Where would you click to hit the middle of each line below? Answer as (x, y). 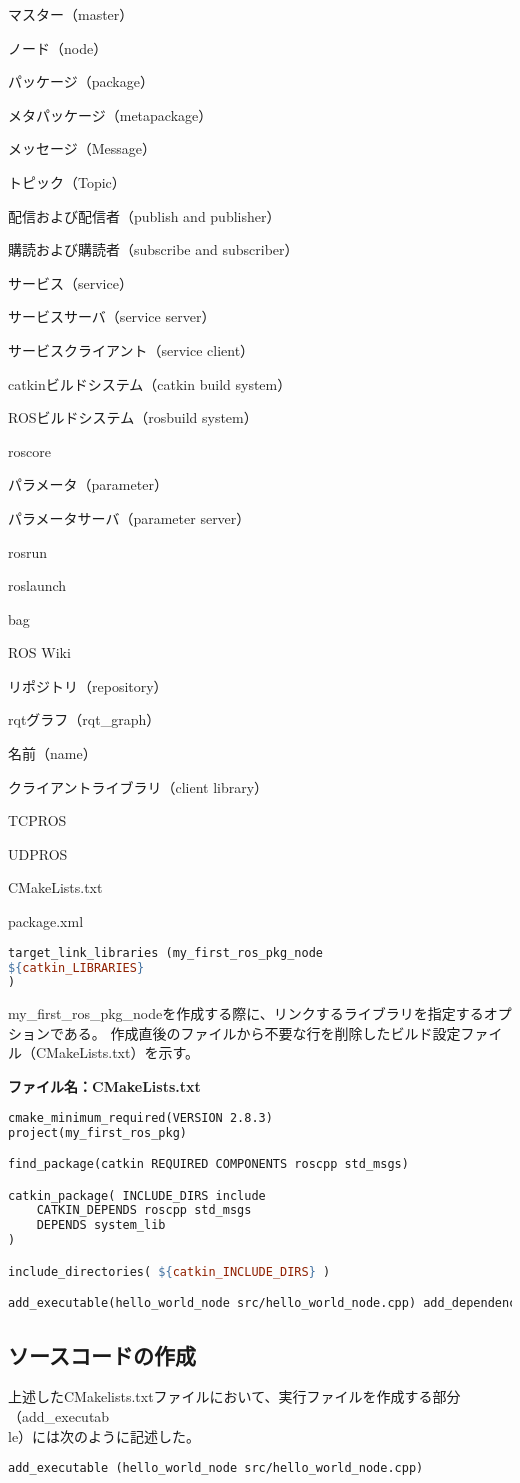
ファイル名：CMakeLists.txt (104, 1086)
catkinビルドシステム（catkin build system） (150, 383)
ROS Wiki (39, 652)
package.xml (46, 921)
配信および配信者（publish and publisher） (144, 215)
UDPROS (38, 853)
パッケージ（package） (81, 81)
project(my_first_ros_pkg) (97, 1132)
